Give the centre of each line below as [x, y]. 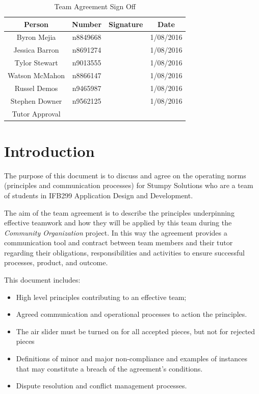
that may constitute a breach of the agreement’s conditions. [109, 368]
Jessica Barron [36, 50]
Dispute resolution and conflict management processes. [101, 386]
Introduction [49, 150]
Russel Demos [36, 88]
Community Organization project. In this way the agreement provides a [116, 232]
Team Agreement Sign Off [95, 6]
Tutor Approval [36, 113]
